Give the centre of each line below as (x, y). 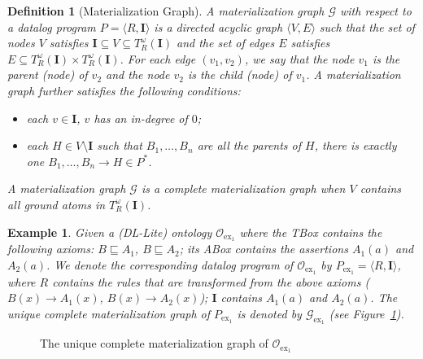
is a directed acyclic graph (218, 26)
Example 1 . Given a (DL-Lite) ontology (110, 232)
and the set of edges (226, 43)
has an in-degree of (141, 118)
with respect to (375, 11)
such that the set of (367, 26)
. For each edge (158, 58)
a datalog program (52, 26)
